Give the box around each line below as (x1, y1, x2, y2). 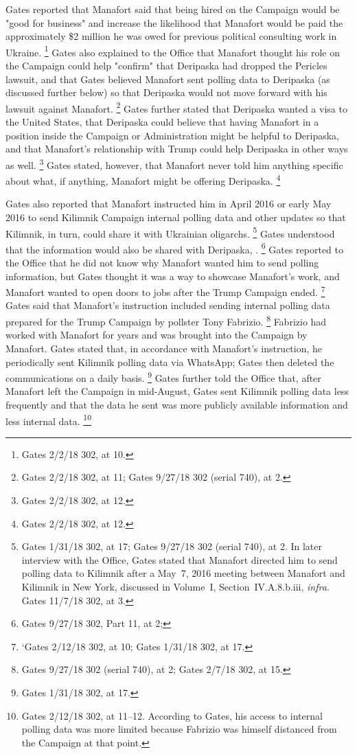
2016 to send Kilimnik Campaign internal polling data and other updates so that (5, 209, 346, 224)
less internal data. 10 (5, 411, 92, 428)
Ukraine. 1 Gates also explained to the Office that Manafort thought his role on (5, 43, 340, 59)
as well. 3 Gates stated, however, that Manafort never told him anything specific (5, 155, 343, 172)
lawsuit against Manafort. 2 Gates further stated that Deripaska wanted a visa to (5, 99, 347, 115)
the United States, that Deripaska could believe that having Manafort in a (5, 115, 319, 129)
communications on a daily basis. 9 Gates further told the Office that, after (5, 369, 321, 385)
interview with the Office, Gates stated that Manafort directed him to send (21, 552, 338, 567)
